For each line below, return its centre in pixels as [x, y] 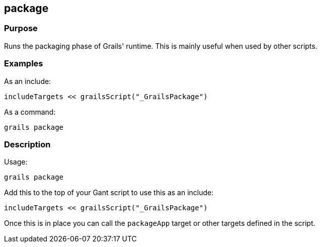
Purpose [21, 28]
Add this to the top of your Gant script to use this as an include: [109, 193]
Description [27, 144]
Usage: [16, 162]
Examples [24, 64]
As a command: [30, 112]
